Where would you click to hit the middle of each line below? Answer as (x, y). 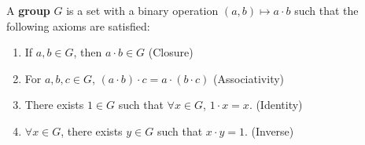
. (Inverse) (269, 130)
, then (88, 52)
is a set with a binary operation (142, 10)
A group (28, 10)
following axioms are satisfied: (78, 25)
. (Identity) (276, 105)
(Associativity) (249, 78)
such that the (326, 10)
